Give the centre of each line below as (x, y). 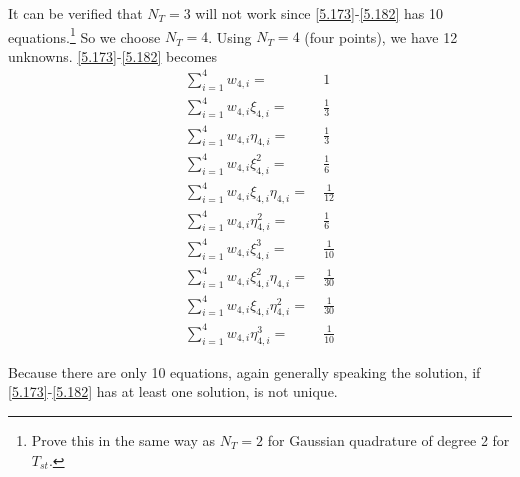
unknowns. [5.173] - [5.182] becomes (113, 55)
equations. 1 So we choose (84, 35)
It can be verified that (75, 13)
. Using (230, 36)
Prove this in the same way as (123, 439)
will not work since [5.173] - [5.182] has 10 (319, 13)
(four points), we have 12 (381, 36)
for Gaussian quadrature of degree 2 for (388, 439)
